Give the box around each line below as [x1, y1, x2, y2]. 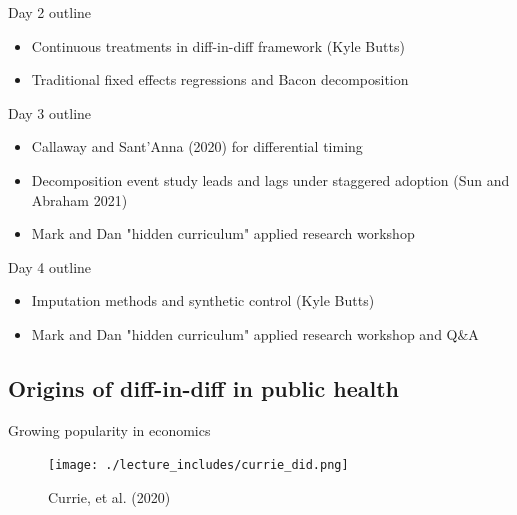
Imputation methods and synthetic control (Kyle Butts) [31, 290, 375, 311]
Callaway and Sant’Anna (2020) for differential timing [31, 136, 363, 157]
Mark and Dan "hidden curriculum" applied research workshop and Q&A [31, 323, 479, 344]
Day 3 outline [8, 102, 92, 123]
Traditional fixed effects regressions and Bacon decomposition [31, 69, 409, 90]
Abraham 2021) [31, 189, 128, 210]
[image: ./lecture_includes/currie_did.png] [48, 458, 349, 473]
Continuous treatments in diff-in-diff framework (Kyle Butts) [31, 35, 405, 56]
